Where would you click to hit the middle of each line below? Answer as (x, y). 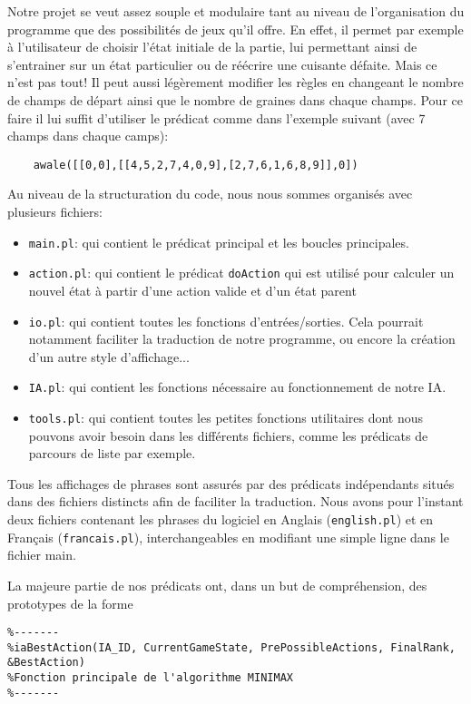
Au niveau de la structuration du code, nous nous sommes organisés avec (210, 194)
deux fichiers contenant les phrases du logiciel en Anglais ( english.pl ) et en (221, 519)
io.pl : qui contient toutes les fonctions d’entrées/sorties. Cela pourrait (226, 321)
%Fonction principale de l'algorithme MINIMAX (150, 678)
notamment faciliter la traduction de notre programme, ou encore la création (242, 339)
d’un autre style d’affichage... (109, 356)
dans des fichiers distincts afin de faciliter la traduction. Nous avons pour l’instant (235, 501)
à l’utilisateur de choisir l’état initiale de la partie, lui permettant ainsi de (212, 47)
